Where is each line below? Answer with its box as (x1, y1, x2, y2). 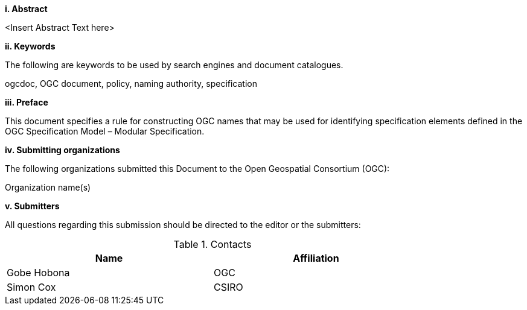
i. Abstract (5, 4, 48, 14)
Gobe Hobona (7, 267, 70, 279)
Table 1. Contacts (173, 238, 252, 250)
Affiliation (293, 252, 339, 264)
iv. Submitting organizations (5, 145, 120, 155)
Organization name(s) (5, 182, 91, 192)
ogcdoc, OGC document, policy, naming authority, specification (5, 78, 257, 89)
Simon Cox (7, 281, 56, 293)
